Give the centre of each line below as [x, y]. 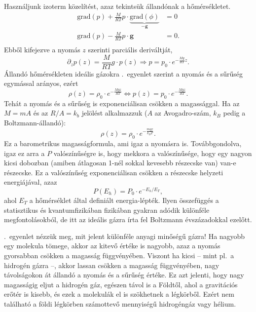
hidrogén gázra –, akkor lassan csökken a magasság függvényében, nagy [112, 265]
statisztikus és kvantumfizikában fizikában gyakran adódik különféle [107, 210]
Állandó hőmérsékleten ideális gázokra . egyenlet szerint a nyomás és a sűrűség [124, 73]
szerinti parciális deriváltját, [130, 49]
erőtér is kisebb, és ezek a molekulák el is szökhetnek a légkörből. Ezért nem [119, 294]
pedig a [234, 113]
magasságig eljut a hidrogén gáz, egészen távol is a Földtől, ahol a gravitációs [121, 284]
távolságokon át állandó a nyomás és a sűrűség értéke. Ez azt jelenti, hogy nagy [124, 275]
